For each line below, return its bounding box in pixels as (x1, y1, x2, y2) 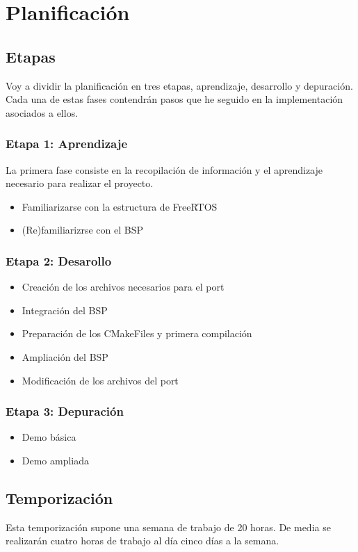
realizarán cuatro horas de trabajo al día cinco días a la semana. (6, 533, 279, 548)
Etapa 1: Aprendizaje (6, 135, 128, 152)
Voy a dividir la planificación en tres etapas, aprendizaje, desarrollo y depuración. (6, 78, 353, 92)
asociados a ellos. (6, 105, 79, 120)
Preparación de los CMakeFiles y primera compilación (22, 326, 252, 341)
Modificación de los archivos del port (22, 373, 179, 387)
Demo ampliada (22, 453, 90, 467)
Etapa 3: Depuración (6, 403, 124, 420)
